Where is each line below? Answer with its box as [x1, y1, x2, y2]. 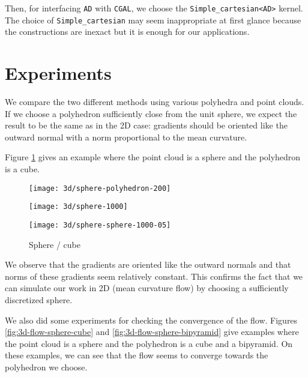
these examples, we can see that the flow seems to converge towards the [5, 349, 268, 361]
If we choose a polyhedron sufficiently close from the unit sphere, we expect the [5, 107, 297, 119]
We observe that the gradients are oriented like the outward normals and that [5, 258, 291, 271]
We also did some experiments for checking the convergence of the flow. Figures [5, 313, 298, 326]
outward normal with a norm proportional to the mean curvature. [5, 130, 247, 143]
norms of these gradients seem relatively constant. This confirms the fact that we [5, 270, 303, 282]
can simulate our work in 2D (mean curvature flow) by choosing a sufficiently [5, 282, 289, 294]
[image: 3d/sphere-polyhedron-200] [29, 184, 171, 193]
